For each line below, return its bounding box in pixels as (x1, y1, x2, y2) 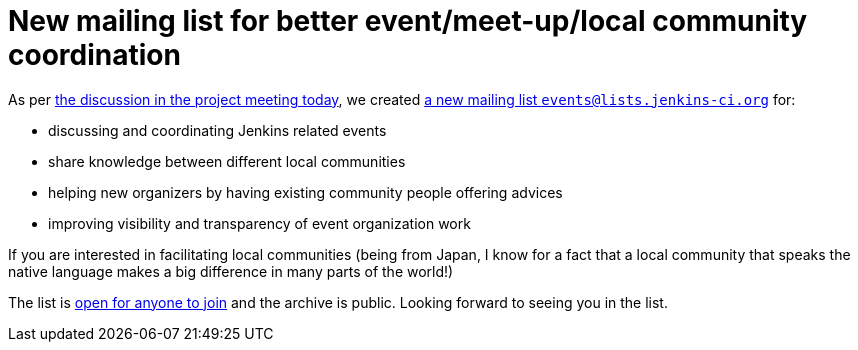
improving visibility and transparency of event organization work (48, 214, 471, 232)
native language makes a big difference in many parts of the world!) (8, 262, 454, 280)
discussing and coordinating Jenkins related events (48, 121, 387, 139)
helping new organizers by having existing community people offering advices (48, 183, 563, 201)
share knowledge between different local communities (48, 152, 406, 170)
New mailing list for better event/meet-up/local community (8, 4, 808, 38)
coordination (8, 38, 181, 72)
